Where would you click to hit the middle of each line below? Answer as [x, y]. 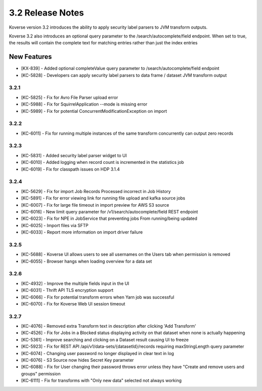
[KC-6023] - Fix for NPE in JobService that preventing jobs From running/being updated [109, 218]
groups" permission [41, 373]
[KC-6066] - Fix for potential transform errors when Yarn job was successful [98, 297]
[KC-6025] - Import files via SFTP [55, 225]
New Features [30, 57]
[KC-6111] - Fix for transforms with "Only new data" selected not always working [101, 381]
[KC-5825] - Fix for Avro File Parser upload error [70, 97]
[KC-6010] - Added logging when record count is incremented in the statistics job [103, 162]
